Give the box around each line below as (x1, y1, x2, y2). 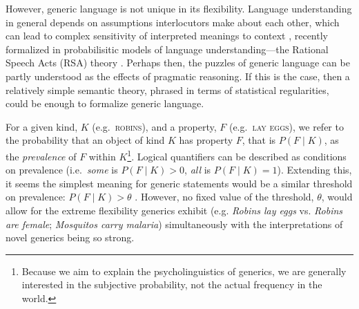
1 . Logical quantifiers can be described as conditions (127, 147, 347, 163)
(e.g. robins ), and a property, (92, 119, 217, 133)
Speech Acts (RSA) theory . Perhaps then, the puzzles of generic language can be (6, 55, 350, 70)
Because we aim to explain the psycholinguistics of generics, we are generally (21, 263, 347, 278)
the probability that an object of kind (6, 133, 165, 147)
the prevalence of (6, 149, 77, 163)
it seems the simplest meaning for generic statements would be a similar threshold (6, 176, 353, 190)
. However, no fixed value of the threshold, (135, 189, 314, 204)
